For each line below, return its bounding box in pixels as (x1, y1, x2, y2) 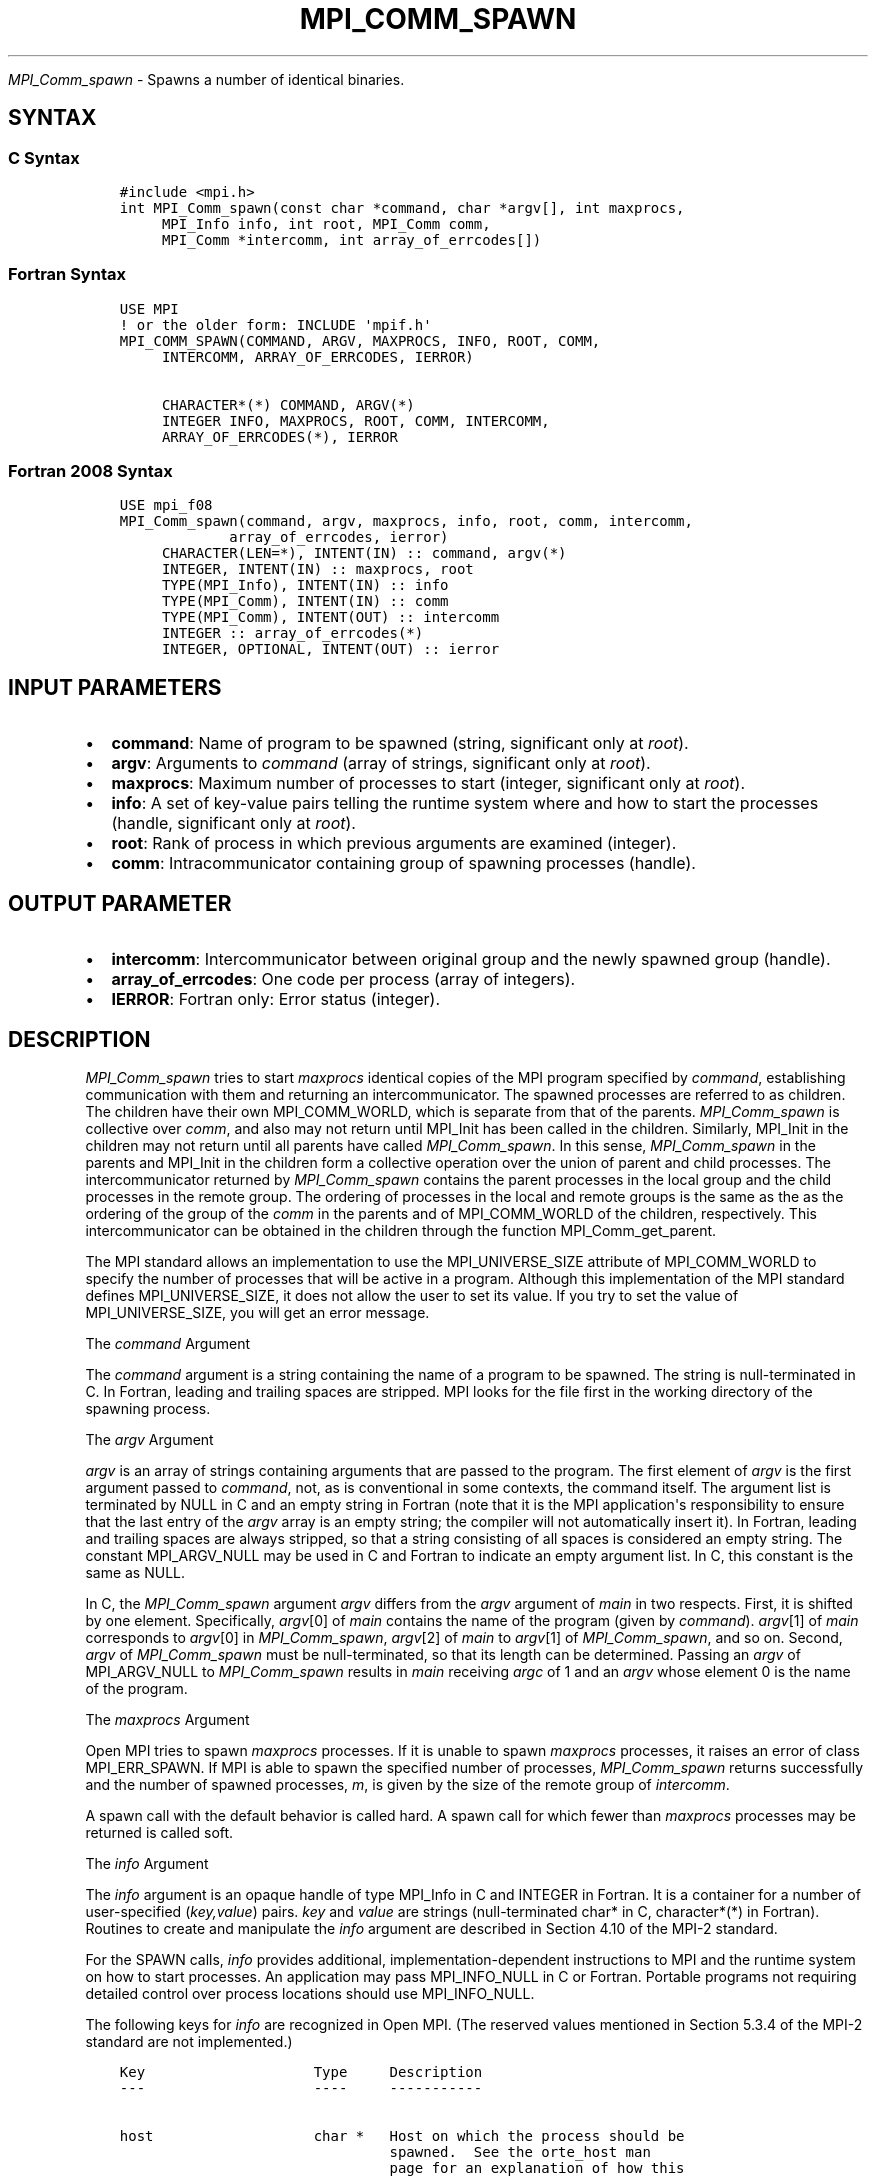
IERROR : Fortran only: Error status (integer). (111, 989, 440, 1010)
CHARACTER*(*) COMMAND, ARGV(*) (161, 396, 415, 413)
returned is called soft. (85, 1824, 234, 1841)
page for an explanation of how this (389, 2160, 685, 2176)
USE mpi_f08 (119, 497, 213, 514)
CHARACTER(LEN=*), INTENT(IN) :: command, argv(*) (161, 545, 567, 562)
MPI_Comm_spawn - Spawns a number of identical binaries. (8, 70, 405, 88)
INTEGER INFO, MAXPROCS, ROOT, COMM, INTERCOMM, (161, 412, 550, 429)
